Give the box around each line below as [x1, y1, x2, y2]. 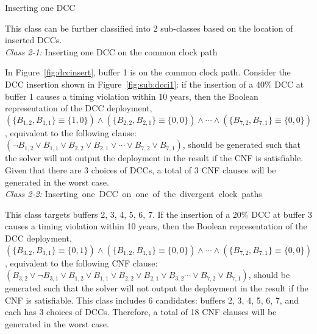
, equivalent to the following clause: [5, 126, 137, 139]
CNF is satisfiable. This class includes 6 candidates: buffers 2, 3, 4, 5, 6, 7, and [5, 293, 299, 306]
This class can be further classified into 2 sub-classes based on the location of [5, 21, 293, 34]
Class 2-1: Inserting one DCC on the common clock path [5, 45, 218, 58]
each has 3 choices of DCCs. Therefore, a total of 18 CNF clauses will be [5, 305, 277, 318]
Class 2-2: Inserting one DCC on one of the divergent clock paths [5, 187, 262, 200]
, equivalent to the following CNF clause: [5, 256, 158, 269]
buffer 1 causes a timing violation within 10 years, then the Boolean [5, 89, 258, 102]
